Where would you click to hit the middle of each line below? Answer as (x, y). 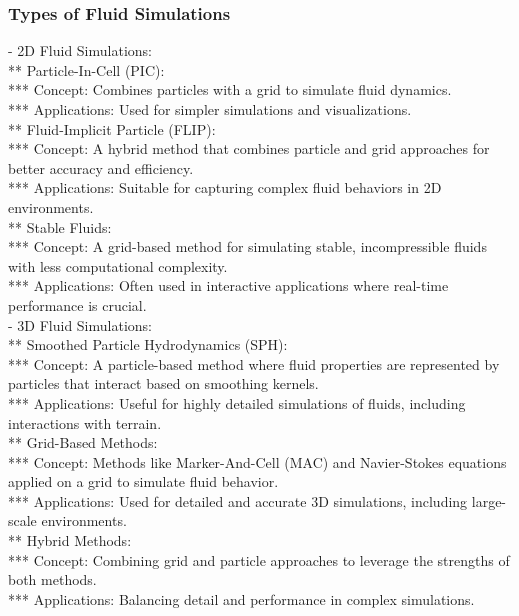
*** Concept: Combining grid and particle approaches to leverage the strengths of (259, 559)
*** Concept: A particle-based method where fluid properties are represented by (254, 363)
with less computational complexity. (118, 265)
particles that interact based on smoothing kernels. (163, 383)
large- (489, 500)
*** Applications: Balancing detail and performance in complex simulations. (241, 598)
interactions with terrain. (85, 422)
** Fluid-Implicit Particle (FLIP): (112, 128)
